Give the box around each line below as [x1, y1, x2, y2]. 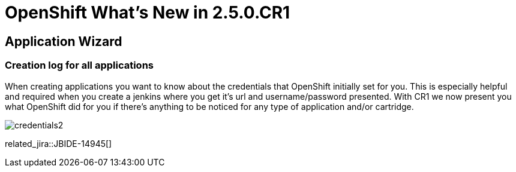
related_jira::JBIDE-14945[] [5, 138, 112, 149]
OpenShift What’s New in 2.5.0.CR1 [5, 2, 290, 23]
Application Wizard [5, 33, 122, 49]
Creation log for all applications [5, 59, 154, 72]
